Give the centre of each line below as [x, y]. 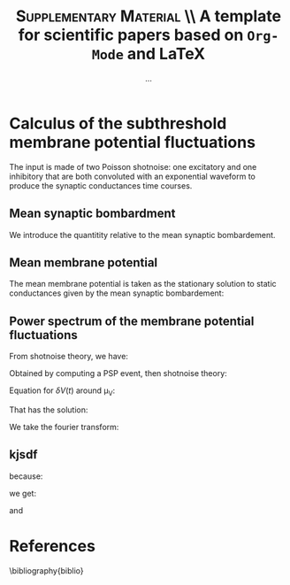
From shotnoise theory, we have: [69, 357]
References [52, 546]
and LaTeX [166, 54]
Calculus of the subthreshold [118, 123]
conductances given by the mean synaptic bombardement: [117, 293]
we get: [23, 493]
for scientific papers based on [131, 35]
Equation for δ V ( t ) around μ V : [62, 391]
